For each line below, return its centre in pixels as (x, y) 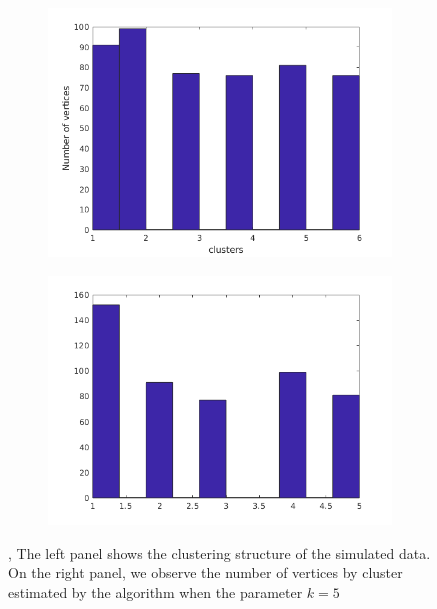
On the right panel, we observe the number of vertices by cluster (205, 572)
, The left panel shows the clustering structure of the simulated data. (219, 552)
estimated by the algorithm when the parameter (155, 591)
